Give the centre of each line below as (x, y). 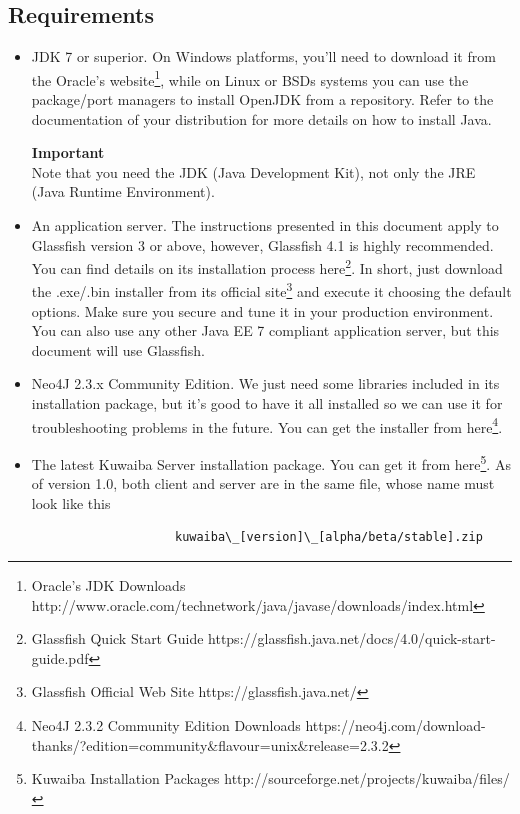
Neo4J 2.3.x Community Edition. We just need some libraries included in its (265, 383)
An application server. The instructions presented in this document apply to (265, 225)
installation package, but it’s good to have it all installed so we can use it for (267, 403)
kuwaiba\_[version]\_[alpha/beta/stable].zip (328, 537)
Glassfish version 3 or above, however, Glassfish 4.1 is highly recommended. (262, 244)
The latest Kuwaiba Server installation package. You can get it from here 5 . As (271, 462)
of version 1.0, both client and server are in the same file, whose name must (263, 483)
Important (68, 152)
